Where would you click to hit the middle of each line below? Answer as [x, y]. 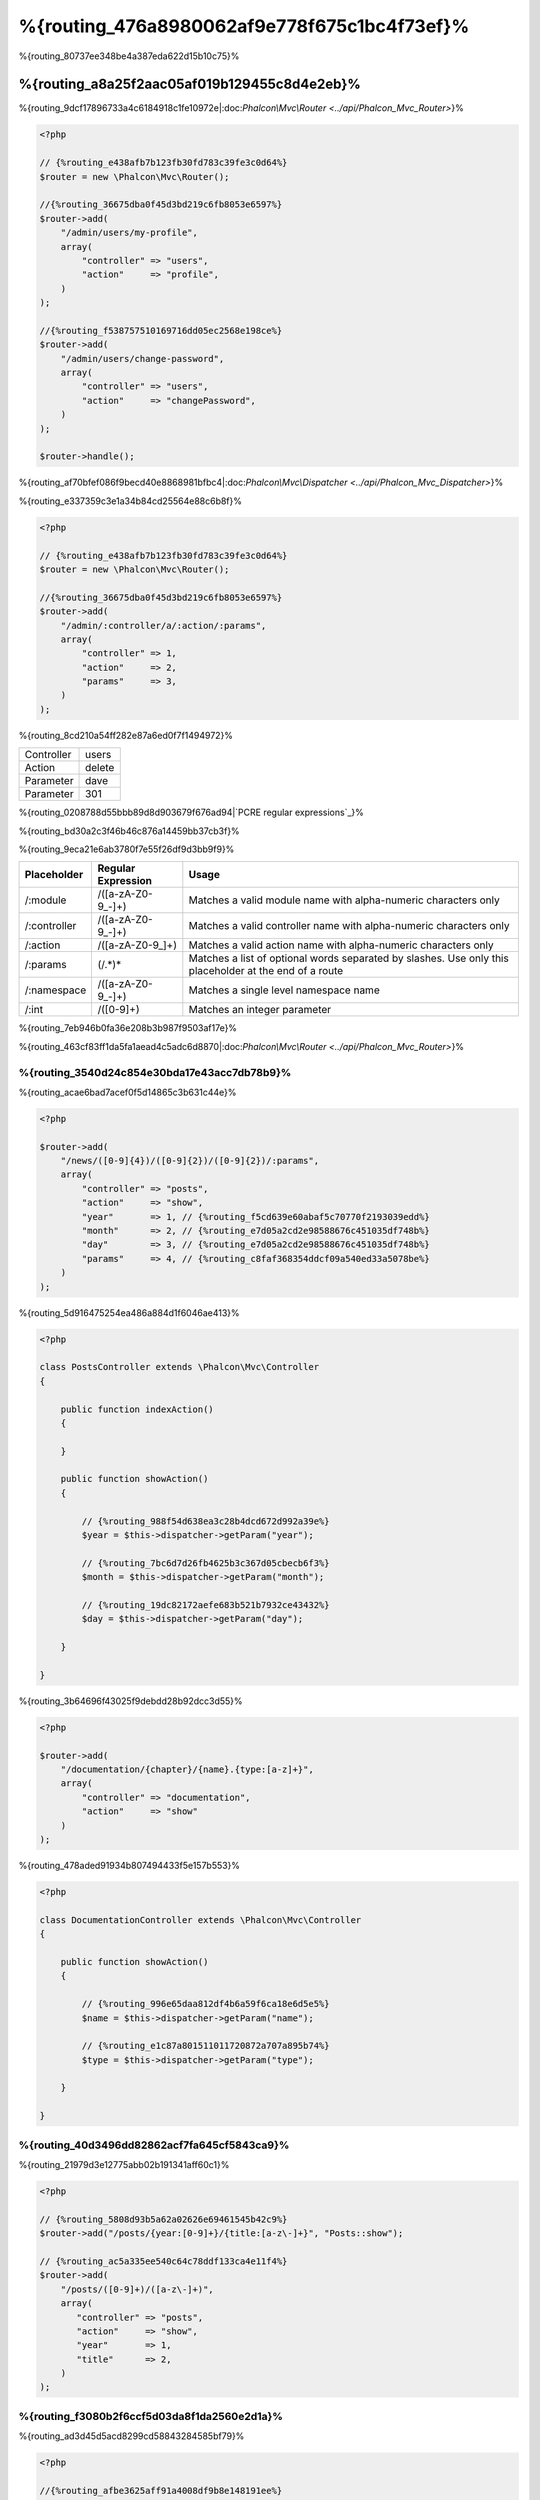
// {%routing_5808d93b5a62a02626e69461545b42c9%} [163, 2219]
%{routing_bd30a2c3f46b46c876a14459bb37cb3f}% [129, 831]
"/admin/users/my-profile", [129, 233]
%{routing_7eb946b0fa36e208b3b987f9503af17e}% [128, 1028]
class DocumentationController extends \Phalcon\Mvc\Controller [200, 1919]
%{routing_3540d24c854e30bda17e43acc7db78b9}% [155, 1072]
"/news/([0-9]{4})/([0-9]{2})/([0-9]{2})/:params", [190, 1161]
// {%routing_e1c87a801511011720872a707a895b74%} [205, 2046]
